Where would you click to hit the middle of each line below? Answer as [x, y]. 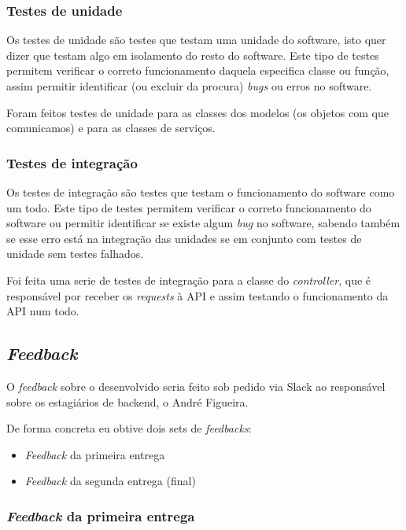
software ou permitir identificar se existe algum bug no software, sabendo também [203, 223]
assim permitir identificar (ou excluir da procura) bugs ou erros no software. [189, 86]
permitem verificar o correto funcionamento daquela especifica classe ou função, [198, 70]
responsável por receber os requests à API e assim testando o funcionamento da [197, 295]
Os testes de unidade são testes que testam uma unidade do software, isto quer [196, 40]
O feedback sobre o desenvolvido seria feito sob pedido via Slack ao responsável [196, 386]
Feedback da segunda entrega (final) [110, 481]
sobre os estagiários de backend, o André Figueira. [127, 401]
